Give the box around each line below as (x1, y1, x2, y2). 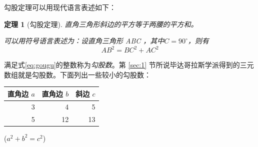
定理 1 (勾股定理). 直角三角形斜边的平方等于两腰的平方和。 (4, 18, 198, 29)
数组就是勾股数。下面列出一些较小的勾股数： (4, 69, 151, 79)
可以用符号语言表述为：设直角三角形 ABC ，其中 (4, 35, 164, 46)
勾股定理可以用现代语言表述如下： (4, 2, 116, 12)
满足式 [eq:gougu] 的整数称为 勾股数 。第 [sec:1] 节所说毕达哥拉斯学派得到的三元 (4, 59, 254, 70)
